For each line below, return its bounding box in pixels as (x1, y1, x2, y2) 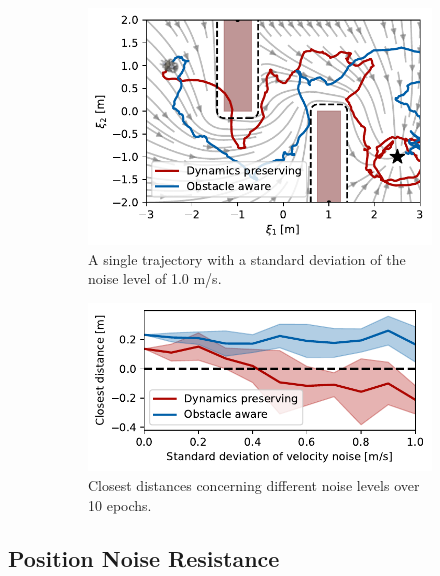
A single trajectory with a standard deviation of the (88, 248, 406, 269)
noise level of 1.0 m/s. (88, 268, 222, 289)
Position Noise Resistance (8, 543, 280, 574)
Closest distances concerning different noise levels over (88, 474, 420, 495)
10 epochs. (88, 494, 152, 515)
